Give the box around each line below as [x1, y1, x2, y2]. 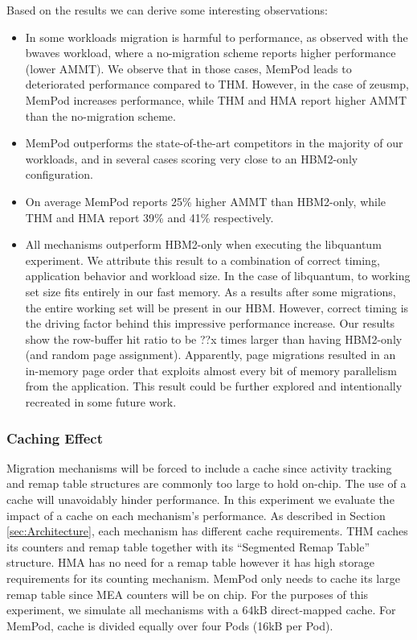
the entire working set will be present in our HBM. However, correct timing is [25, 299, 409, 316]
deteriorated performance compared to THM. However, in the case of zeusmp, [25, 76, 409, 93]
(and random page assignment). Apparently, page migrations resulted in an [25, 346, 396, 363]
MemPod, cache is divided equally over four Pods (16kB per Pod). [6, 617, 333, 634]
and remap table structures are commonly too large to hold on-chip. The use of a [6, 475, 407, 492]
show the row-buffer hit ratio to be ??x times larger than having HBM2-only [25, 330, 403, 347]
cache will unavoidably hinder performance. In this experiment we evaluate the [6, 491, 395, 508]
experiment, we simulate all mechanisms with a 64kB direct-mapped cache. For [6, 601, 396, 618]
